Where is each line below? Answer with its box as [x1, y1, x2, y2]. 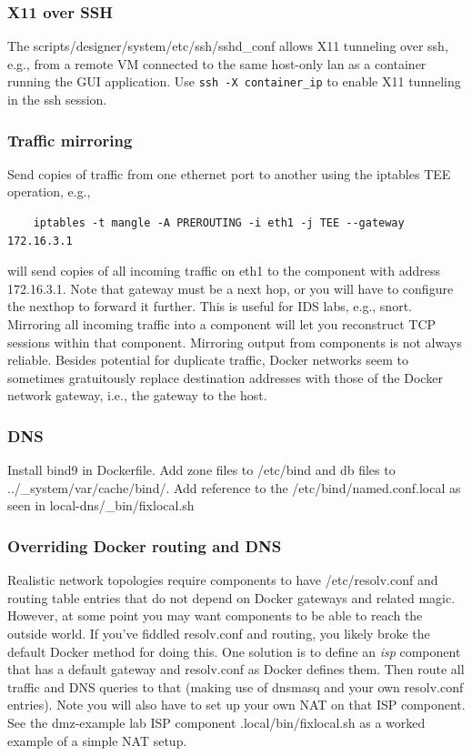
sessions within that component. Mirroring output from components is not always [7, 332, 462, 351]
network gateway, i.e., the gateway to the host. [7, 386, 267, 405]
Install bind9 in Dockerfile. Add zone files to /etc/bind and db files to [7, 460, 396, 479]
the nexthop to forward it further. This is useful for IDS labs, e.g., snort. [7, 297, 412, 316]
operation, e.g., [7, 182, 91, 201]
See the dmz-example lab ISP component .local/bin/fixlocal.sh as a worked [7, 712, 426, 731]
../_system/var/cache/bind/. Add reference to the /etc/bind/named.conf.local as [7, 478, 461, 497]
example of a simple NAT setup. [7, 731, 187, 750]
